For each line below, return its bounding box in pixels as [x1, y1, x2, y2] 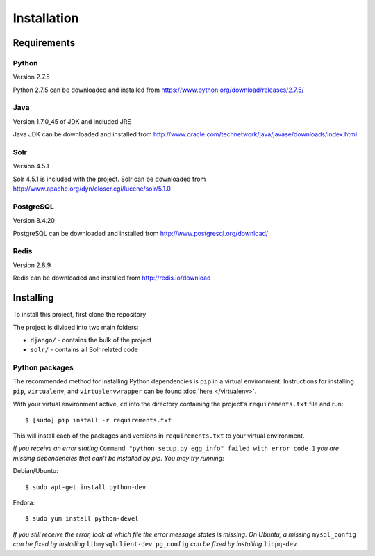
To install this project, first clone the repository [12, 310, 147, 319]
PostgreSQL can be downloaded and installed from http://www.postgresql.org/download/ [12, 229, 269, 237]
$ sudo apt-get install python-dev [25, 483, 147, 491]
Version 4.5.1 [12, 162, 49, 170]
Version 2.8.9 [12, 261, 51, 269]
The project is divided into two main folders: [12, 323, 139, 331]
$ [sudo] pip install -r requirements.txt [25, 416, 172, 424]
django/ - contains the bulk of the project [30, 335, 152, 344]
